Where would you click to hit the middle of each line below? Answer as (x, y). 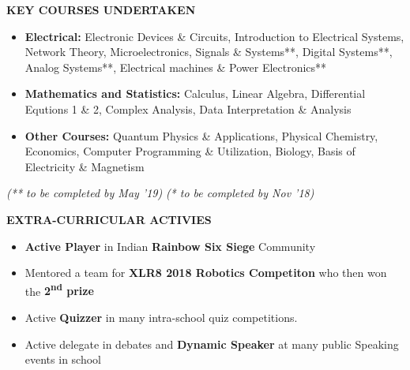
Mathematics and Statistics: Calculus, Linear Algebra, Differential (195, 93)
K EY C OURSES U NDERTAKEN (101, 9)
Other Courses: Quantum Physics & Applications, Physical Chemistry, (201, 135)
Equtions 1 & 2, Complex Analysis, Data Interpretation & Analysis (188, 108)
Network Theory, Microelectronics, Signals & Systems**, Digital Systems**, (209, 52)
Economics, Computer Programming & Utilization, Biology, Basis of (190, 151)
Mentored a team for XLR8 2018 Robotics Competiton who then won (206, 273)
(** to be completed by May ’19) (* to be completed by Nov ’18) (160, 193)
